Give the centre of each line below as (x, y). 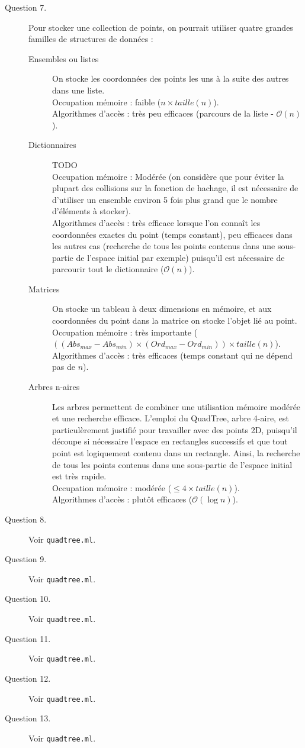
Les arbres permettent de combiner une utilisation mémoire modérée (176, 406)
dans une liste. (78, 90)
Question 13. (28, 718)
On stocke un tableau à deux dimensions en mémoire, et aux (162, 309)
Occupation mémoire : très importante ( (125, 332)
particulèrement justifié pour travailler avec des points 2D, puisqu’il (175, 429)
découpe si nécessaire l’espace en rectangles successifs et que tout (170, 441)
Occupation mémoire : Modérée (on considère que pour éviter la (168, 176)
